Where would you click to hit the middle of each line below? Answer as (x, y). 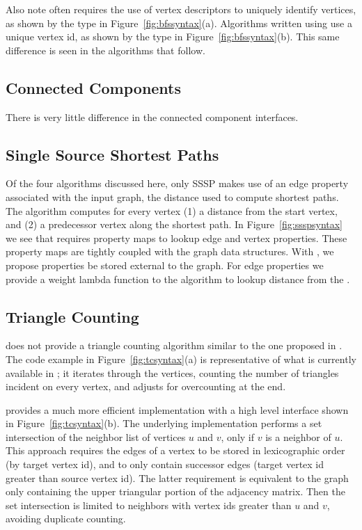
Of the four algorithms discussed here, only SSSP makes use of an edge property (177, 183)
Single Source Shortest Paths (112, 154)
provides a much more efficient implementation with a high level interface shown (177, 409)
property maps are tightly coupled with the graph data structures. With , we (170, 251)
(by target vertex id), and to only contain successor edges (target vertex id (165, 464)
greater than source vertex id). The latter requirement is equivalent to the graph (177, 477)
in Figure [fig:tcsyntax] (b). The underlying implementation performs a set (164, 423)
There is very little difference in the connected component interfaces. (152, 117)
